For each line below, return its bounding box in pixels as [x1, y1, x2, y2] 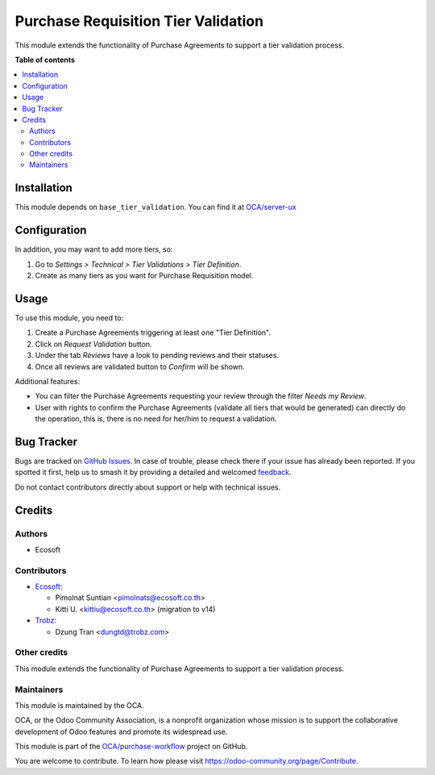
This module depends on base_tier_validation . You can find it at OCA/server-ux [14, 202, 297, 212]
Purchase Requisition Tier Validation [14, 12, 264, 30]
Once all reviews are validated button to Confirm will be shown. [35, 361, 245, 371]
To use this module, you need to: [14, 313, 124, 323]
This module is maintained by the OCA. [14, 700, 144, 710]
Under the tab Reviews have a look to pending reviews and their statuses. [35, 351, 280, 360]
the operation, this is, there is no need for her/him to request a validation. [35, 414, 277, 423]
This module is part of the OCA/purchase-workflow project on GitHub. [14, 742, 248, 752]
